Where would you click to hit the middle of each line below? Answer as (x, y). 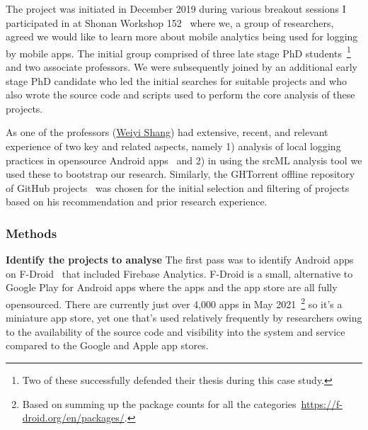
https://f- (322, 403)
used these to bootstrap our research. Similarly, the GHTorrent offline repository (180, 174)
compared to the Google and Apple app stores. (107, 345)
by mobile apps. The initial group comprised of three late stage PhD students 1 (178, 52)
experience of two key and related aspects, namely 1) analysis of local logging (173, 146)
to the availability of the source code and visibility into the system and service (176, 331)
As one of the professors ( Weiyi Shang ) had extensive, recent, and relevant (167, 132)
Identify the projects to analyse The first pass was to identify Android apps (180, 260)
